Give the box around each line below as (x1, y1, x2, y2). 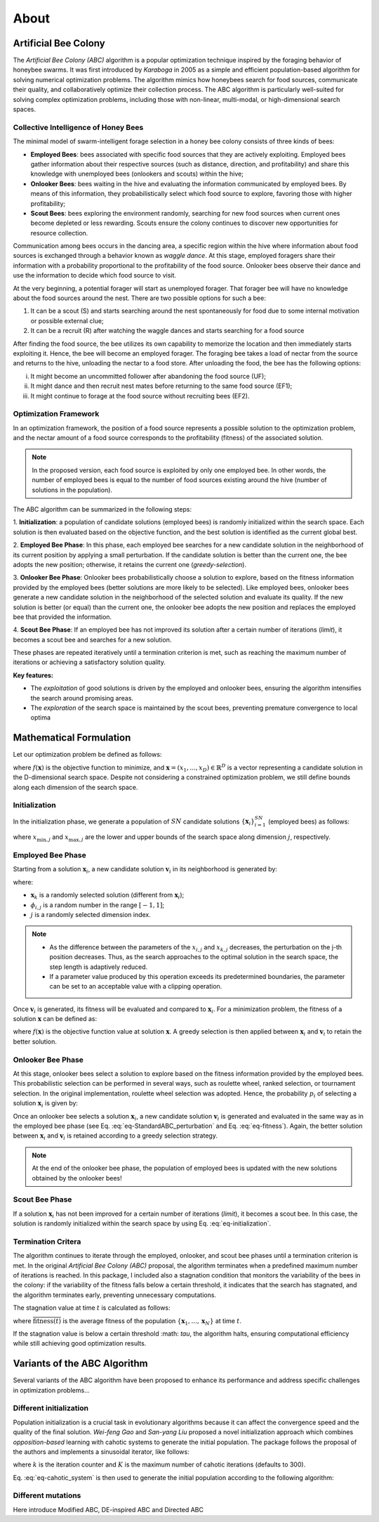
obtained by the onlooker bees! (32, 1173, 122, 1182)
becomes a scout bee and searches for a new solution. (13, 635, 172, 644)
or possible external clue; (30, 316, 105, 325)
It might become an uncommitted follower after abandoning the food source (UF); (30, 372, 267, 380)
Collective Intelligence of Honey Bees (13, 122, 144, 132)
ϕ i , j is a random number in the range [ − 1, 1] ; (30, 900, 165, 911)
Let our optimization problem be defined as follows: (13, 750, 162, 759)
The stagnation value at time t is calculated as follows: (13, 1303, 171, 1312)
